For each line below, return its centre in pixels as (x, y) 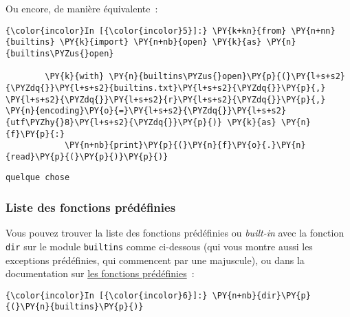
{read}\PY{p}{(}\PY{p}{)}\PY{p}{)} (87, 156)
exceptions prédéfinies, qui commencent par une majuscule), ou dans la (155, 260)
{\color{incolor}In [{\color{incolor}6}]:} (107, 295)
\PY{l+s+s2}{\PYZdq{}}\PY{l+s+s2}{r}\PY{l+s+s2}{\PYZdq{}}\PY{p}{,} (166, 99)
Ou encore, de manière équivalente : (82, 8)
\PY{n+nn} (313, 31)
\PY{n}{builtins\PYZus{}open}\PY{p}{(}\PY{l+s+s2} (227, 77)
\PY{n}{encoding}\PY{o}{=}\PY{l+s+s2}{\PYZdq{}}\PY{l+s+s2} (146, 111)
